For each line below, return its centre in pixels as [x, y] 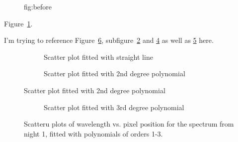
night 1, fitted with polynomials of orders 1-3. [93, 133]
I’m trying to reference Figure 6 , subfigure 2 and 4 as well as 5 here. [109, 40]
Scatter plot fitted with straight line [98, 57]
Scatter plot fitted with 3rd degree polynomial [114, 107]
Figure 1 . [18, 23]
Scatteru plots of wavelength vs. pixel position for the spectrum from [129, 124]
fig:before [38, 6]
